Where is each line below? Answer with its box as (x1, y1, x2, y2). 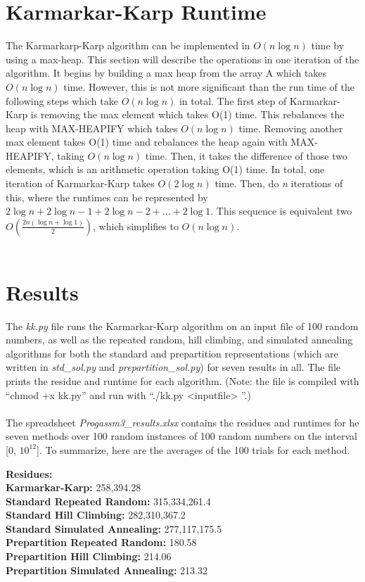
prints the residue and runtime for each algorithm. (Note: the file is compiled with (6, 373, 359, 388)
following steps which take (6, 93, 118, 108)
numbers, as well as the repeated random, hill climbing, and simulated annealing (6, 332, 353, 347)
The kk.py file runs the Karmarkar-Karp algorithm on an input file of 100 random (6, 318, 359, 333)
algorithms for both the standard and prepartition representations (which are (6, 346, 338, 360)
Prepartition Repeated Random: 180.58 (6, 535, 197, 550)
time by (311, 38, 345, 53)
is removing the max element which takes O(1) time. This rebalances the (30, 107, 345, 122)
